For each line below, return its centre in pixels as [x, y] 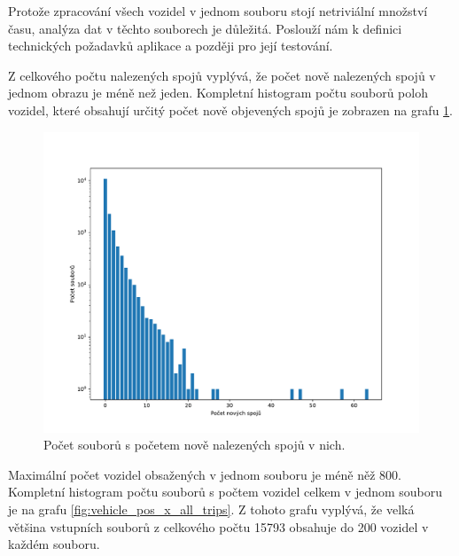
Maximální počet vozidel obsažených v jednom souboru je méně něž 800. [205, 474]
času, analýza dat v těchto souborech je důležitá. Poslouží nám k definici [205, 28]
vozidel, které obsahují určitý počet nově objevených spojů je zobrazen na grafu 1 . [231, 110]
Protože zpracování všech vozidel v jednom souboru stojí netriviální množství [218, 11]
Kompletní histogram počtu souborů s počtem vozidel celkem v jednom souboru [226, 492]
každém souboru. [54, 544]
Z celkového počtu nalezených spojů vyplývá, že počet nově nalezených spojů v [222, 75]
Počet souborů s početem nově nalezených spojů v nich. [194, 445]
